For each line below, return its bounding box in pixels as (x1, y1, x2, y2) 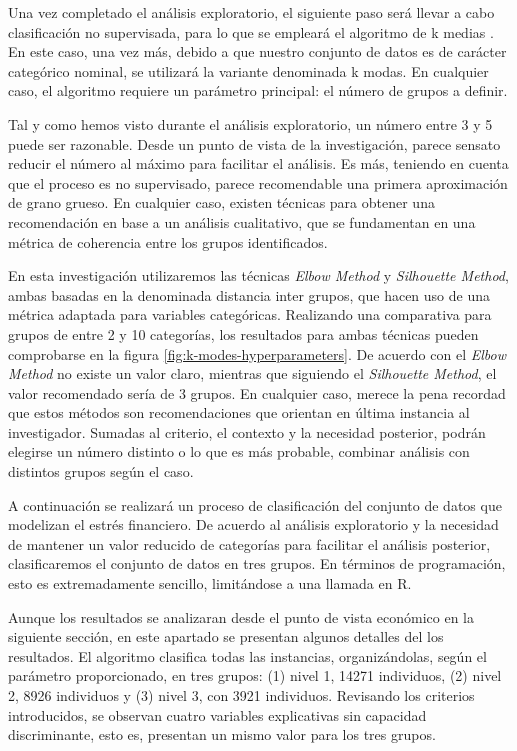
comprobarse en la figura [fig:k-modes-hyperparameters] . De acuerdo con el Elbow (8, 343, 506, 364)
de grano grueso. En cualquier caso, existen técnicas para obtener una (8, 192, 435, 213)
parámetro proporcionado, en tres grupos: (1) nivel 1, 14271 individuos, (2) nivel (8, 665, 502, 686)
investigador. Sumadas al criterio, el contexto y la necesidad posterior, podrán (8, 421, 486, 442)
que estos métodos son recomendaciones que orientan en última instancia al (8, 402, 470, 423)
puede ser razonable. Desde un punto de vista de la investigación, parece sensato (8, 133, 501, 154)
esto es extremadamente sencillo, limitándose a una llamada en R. (8, 573, 412, 594)
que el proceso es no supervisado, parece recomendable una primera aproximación (8, 172, 508, 193)
